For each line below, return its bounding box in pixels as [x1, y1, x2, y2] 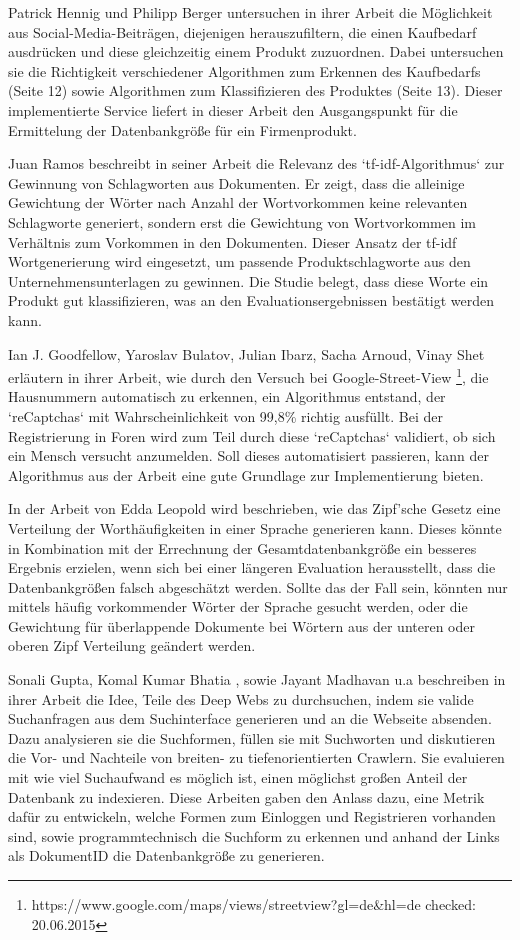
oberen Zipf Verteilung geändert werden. [8, 635, 256, 656]
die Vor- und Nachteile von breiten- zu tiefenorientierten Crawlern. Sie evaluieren [8, 747, 505, 768]
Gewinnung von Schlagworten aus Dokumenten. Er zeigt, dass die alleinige [8, 172, 465, 193]
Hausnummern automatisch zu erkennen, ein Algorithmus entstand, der [8, 386, 446, 407]
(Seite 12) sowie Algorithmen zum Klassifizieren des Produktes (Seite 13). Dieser [8, 80, 503, 101]
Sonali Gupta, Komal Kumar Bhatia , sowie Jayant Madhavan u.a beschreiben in [8, 669, 506, 690]
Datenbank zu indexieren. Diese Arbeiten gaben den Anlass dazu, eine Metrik [8, 786, 485, 807]
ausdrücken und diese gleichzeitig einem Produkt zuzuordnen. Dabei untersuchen [8, 41, 504, 62]
